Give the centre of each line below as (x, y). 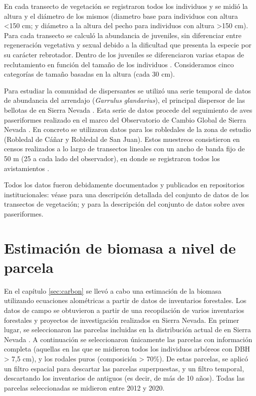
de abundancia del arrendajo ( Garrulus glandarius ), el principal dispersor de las (125, 100)
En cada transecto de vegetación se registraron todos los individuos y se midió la (126, 6)
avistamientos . (27, 168)
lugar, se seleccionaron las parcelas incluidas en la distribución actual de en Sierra (128, 330)
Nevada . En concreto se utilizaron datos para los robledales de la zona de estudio (128, 129)
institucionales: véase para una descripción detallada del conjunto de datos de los (127, 194)
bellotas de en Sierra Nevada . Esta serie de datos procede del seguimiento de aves (128, 110)
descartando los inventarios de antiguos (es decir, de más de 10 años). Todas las (125, 378)
